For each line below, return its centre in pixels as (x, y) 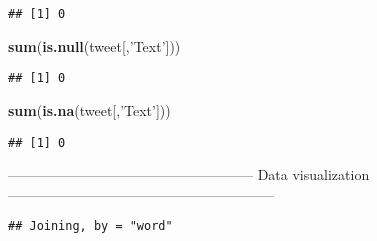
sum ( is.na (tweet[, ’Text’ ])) (89, 109)
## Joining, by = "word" (90, 226)
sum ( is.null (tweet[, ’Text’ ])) (94, 45)
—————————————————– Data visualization (189, 174)
